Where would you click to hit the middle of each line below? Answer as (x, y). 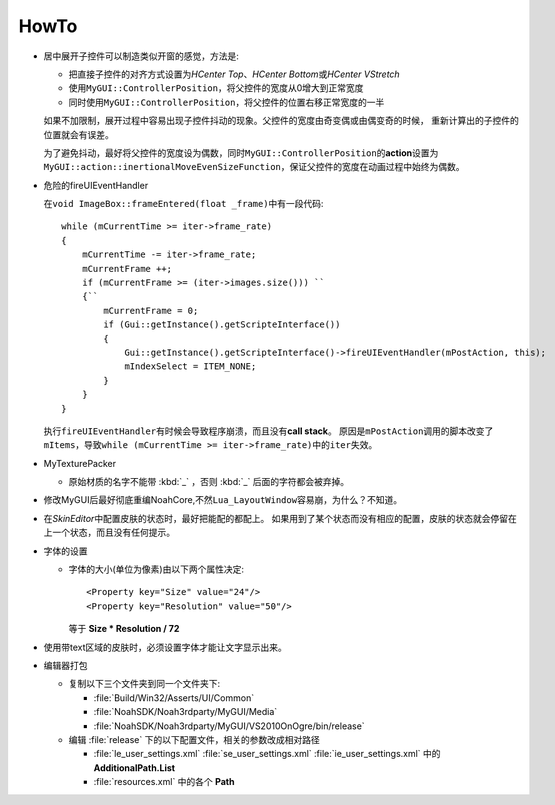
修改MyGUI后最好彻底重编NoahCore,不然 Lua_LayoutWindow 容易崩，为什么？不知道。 (223, 500)
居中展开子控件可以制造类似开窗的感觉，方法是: (141, 56)
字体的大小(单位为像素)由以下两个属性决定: (156, 569)
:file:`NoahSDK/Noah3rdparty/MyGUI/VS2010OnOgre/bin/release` (229, 726)
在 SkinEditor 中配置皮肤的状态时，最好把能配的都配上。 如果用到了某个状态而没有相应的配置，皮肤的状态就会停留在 (280, 518)
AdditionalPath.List (134, 767)
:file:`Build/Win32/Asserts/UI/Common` (174, 697)
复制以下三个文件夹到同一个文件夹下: (144, 684)
